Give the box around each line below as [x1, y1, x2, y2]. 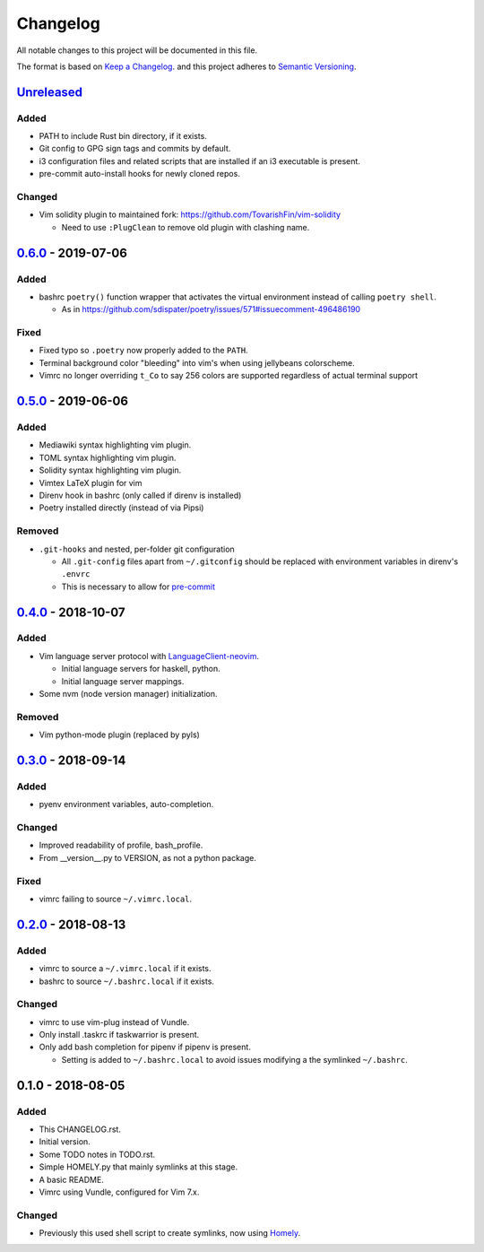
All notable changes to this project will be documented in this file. [16, 45, 258, 56]
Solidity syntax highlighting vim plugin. [39, 465, 182, 475]
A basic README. [39, 1174, 105, 1185]
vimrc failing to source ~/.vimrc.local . [39, 893, 193, 904]
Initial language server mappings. [61, 675, 185, 686]
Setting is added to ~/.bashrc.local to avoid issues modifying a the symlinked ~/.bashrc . [61, 1054, 408, 1065]
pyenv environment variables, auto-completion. [39, 799, 214, 810]
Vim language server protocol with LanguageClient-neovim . [39, 650, 260, 661]
